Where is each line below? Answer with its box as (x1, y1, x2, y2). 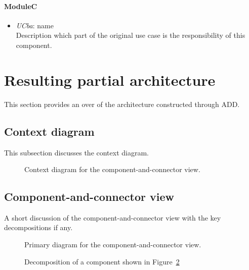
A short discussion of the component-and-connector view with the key (4, 212, 221, 223)
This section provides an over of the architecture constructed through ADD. (4, 98, 240, 109)
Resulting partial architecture (4, 69, 216, 90)
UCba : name (16, 20, 54, 30)
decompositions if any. (4, 222, 73, 233)
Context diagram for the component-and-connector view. (24, 164, 200, 175)
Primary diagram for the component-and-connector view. (24, 239, 201, 250)
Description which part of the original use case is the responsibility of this (16, 30, 245, 40)
